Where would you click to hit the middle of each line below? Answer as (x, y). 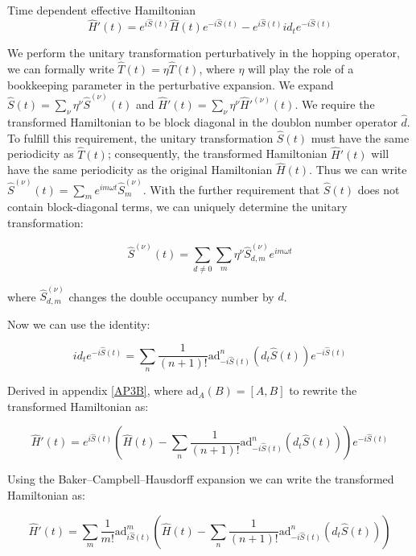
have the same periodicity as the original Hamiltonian (140, 170)
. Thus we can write (358, 170)
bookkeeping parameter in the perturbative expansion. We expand (171, 84)
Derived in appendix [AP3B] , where (95, 390)
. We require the (335, 104)
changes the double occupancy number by (171, 296)
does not (379, 189)
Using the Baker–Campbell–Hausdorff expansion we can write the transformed (201, 479)
